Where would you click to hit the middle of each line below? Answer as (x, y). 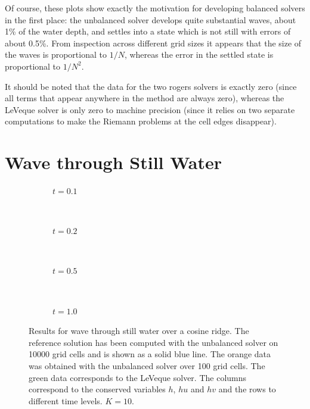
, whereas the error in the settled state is (199, 54)
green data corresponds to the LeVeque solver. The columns (138, 377)
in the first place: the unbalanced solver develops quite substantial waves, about (151, 19)
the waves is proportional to (56, 54)
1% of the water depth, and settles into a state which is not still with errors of (148, 31)
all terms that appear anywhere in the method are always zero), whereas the (145, 98)
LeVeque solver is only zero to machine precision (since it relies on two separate (150, 109)
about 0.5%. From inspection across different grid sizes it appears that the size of (153, 43)
